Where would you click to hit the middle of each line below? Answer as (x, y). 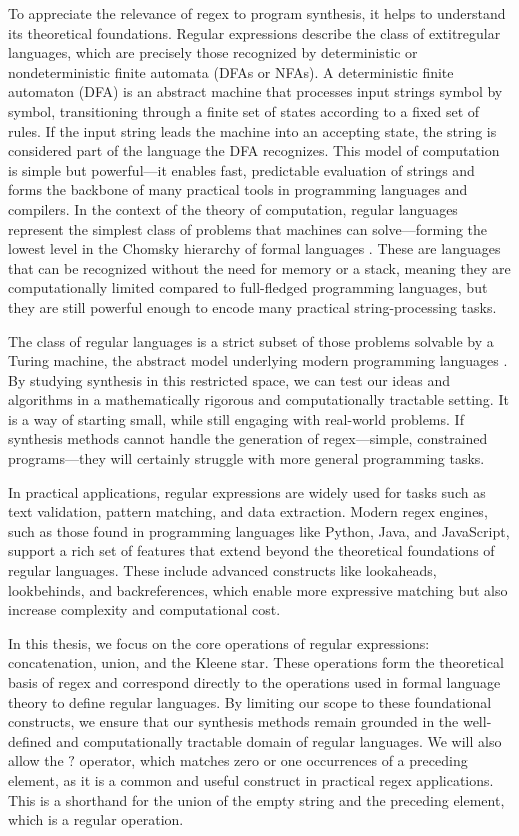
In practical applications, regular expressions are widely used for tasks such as (247, 491)
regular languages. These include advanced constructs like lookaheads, (222, 570)
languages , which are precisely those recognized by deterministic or (213, 52)
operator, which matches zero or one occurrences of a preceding (273, 760)
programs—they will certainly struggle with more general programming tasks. (246, 458)
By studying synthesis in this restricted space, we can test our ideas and (229, 379)
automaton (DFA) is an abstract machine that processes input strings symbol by (255, 91)
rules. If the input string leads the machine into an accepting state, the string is (252, 130)
